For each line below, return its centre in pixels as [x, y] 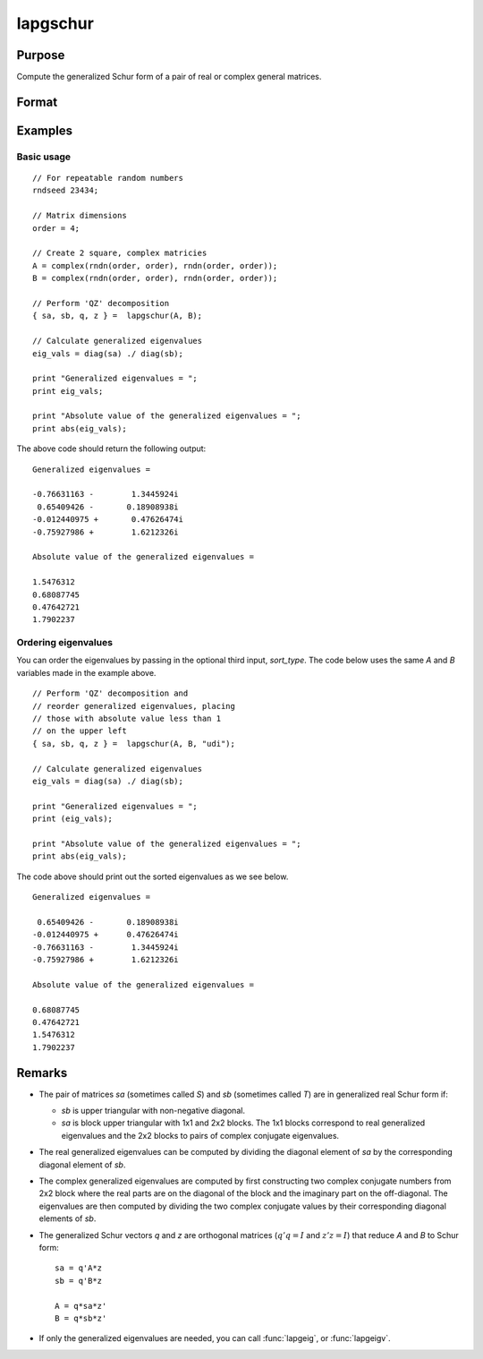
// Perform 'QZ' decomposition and [110, 693]
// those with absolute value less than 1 [127, 719]
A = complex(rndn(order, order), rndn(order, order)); [155, 265]
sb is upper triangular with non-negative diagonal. [153, 1111]
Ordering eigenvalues [65, 643]
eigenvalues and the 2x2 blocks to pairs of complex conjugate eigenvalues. [200, 1135]
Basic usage [44, 157]
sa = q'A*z [79, 1268]
